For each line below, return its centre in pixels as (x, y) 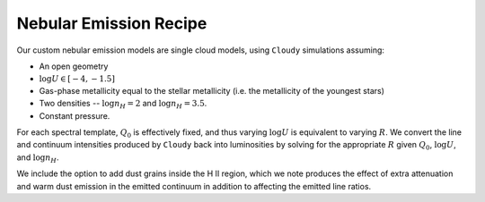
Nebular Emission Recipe (112, 23)
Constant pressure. (75, 115)
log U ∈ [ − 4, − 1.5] (77, 79)
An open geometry (74, 66)
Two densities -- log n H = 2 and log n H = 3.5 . (123, 105)
